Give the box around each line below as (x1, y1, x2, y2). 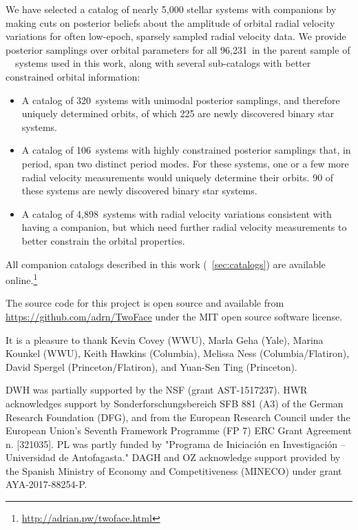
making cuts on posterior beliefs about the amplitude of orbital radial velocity (6, 15, 335, 30)
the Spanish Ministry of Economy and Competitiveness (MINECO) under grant (6, 463, 342, 478)
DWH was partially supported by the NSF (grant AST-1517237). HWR (6, 383, 308, 397)
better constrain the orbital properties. (21, 233, 185, 247)
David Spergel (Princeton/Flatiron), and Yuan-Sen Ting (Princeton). (6, 359, 297, 374)
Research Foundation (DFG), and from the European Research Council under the (6, 409, 350, 424)
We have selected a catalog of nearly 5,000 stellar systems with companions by (6, 2, 337, 16)
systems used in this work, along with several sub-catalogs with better (14, 56, 311, 70)
